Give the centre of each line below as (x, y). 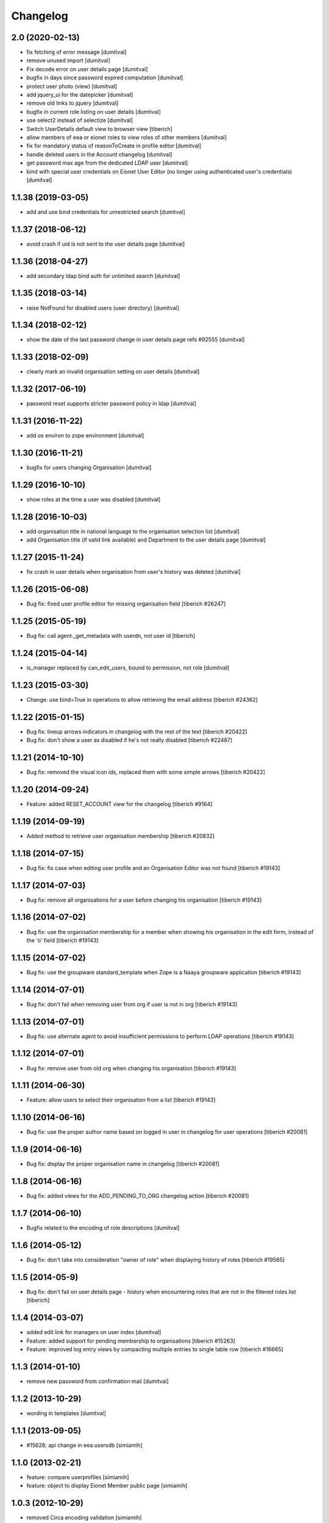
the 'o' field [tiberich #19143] (62, 940)
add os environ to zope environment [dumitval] (85, 436)
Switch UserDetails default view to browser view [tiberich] (100, 129)
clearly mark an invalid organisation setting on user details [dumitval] (113, 372)
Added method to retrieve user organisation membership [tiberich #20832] (121, 836)
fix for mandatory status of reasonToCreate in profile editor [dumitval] (114, 146)
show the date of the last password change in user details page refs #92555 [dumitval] (136, 340)
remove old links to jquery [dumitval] (73, 103)
